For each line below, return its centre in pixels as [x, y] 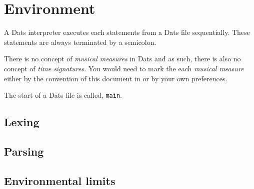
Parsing [24, 151]
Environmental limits [60, 180]
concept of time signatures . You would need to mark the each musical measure [124, 68]
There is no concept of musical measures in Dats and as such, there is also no [122, 59]
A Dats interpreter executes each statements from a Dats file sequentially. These [127, 32]
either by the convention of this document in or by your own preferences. [116, 78]
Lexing [22, 122]
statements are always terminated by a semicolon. [80, 42]
